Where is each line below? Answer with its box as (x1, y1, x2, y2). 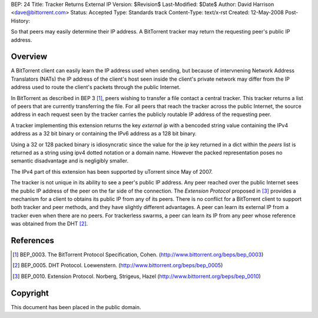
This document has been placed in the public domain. (11, 303, 141, 310)
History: (11, 17, 31, 24)
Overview (11, 52, 48, 62)
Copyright (11, 288, 49, 298)
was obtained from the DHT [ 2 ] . (11, 220, 88, 227)
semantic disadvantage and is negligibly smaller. (11, 157, 129, 164)
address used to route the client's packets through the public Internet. (11, 84, 181, 91)
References (11, 236, 54, 246)
